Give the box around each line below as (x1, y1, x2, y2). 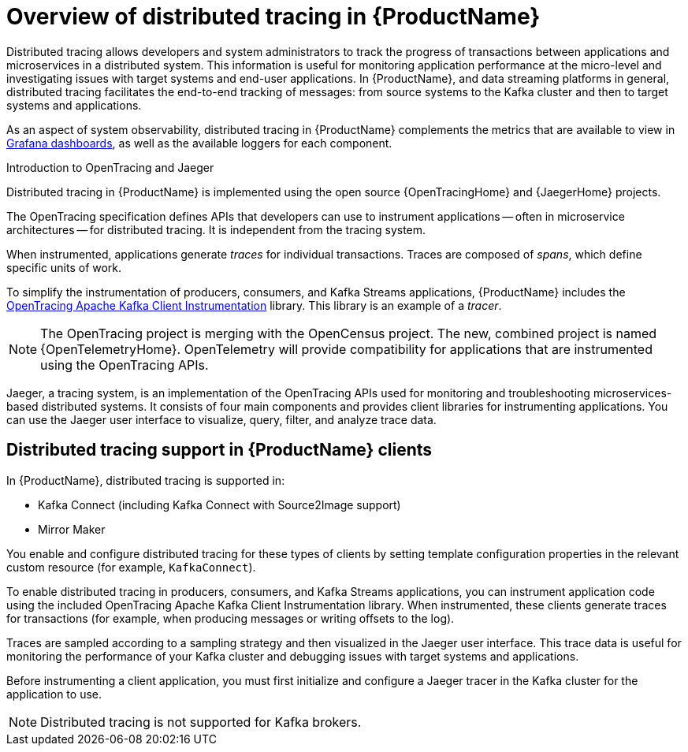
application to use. (6, 687, 102, 701)
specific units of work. (6, 260, 122, 274)
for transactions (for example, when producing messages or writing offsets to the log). (6, 611, 455, 625)
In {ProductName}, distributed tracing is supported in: (6, 473, 285, 487)
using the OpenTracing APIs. (40, 356, 209, 373)
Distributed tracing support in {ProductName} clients (6, 440, 433, 460)
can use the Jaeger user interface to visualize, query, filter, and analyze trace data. (6, 412, 437, 426)
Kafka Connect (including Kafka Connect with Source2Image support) (38, 497, 401, 512)
